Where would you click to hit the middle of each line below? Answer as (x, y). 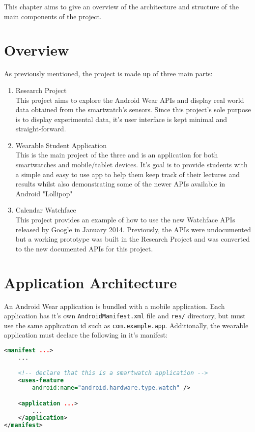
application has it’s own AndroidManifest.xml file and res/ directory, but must (125, 316)
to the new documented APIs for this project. (84, 248)
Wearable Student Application (61, 145)
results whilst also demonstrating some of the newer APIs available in (120, 184)
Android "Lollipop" (44, 193)
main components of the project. (53, 16)
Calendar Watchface (46, 210)
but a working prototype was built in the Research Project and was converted (133, 239)
